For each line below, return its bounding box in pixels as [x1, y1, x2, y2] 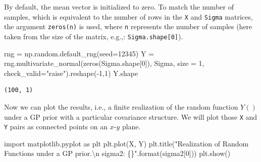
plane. [122, 121, 141, 132]
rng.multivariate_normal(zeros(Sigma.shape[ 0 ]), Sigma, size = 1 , [4, 58, 204, 68]
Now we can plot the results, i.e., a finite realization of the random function [4, 101, 238, 112]
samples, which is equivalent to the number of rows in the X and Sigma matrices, [4, 11, 253, 22]
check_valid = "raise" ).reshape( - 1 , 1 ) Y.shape [4, 67, 138, 78]
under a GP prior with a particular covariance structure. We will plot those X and [4, 111, 257, 122]
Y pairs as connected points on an [4, 121, 108, 132]
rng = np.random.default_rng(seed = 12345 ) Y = [4, 48, 154, 58]
